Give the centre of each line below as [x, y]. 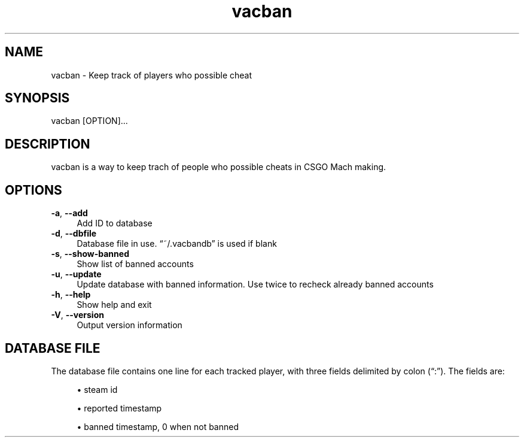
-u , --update [76, 274]
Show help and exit [114, 305]
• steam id [97, 389]
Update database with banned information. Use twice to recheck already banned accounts [255, 284]
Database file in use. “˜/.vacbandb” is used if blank [177, 244]
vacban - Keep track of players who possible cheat [151, 75]
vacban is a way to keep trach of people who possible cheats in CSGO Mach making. [219, 167]
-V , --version [77, 315]
